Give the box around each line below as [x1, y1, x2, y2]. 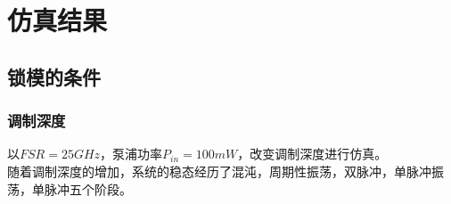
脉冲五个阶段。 [44, 179, 132, 198]
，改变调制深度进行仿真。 [237, 144, 388, 163]
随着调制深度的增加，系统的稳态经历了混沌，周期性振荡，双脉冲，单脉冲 [7, 161, 431, 180]
